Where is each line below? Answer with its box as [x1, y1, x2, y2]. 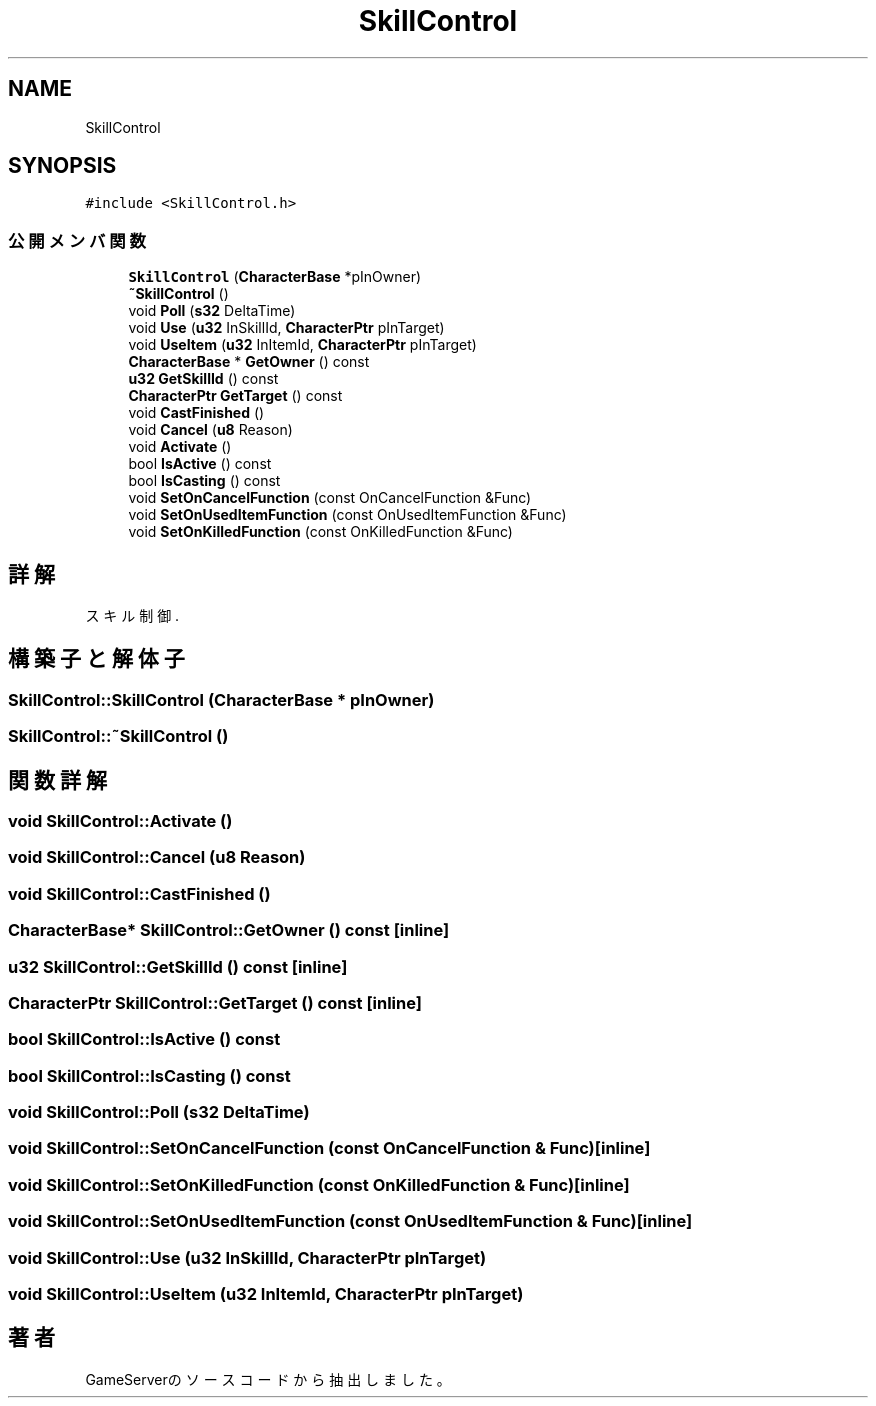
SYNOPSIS [8, 153, 117, 179]
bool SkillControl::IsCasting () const [8, 1065, 291, 1086]
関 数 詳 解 [8, 767, 107, 793]
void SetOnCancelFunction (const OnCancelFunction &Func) [128, 489, 532, 507]
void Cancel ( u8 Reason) [128, 421, 293, 439]
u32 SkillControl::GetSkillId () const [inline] [8, 956, 348, 977]
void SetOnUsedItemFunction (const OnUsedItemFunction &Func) [128, 506, 567, 524]
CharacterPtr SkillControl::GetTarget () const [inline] [8, 992, 422, 1013]
